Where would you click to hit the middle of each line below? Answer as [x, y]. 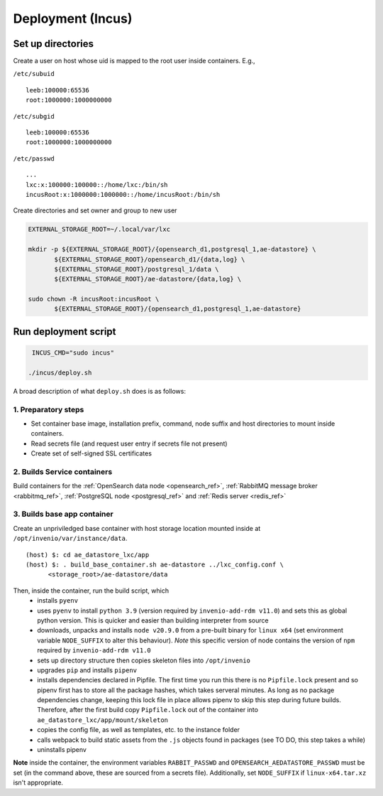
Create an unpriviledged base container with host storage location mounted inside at [137, 528]
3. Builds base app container [63, 514]
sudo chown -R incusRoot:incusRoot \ [94, 299]
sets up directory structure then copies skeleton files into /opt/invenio [144, 660]
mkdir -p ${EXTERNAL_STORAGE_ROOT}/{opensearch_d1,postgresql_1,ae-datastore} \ [172, 249]
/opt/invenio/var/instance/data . [70, 538]
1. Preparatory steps [49, 409]
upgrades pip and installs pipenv [87, 670]
